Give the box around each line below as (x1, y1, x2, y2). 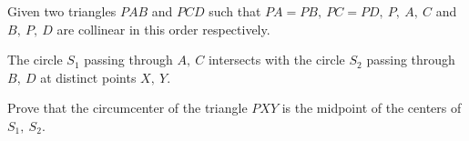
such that (209, 2, 261, 20)
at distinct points (40, 67, 137, 86)
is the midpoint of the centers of (281, 98, 462, 117)
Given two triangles (7, 2, 117, 20)
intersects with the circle (208, 50, 345, 69)
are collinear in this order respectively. (56, 19, 270, 38)
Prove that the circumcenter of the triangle (7, 98, 248, 117)
